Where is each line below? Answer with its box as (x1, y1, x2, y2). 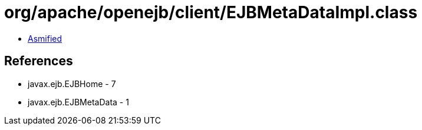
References (4, 54, 73, 69)
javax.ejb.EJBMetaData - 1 (28, 96, 129, 107)
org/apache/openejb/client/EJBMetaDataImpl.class (4, 2, 418, 22)
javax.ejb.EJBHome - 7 (28, 78, 116, 89)
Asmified (28, 33, 62, 44)
